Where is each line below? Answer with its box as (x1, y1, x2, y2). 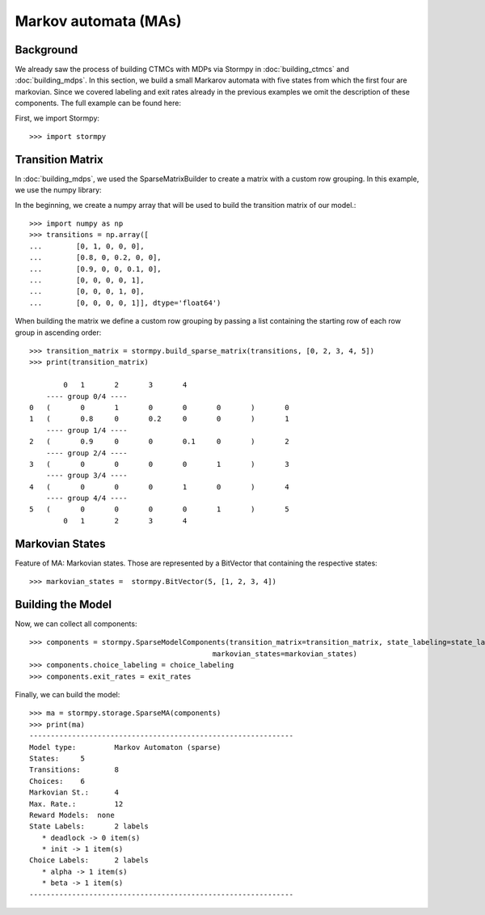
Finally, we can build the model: (15, 690, 120, 700)
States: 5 (29, 753, 85, 763)
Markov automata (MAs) (15, 12, 182, 30)
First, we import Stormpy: (15, 113, 100, 123)
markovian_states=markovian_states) (212, 649, 358, 659)
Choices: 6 (29, 777, 85, 786)
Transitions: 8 (29, 765, 120, 774)
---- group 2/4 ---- (45, 448, 128, 457)
